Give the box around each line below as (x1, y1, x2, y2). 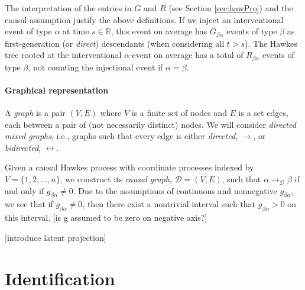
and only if (5, 184, 44, 196)
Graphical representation (5, 83, 109, 96)
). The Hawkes (245, 37, 297, 49)
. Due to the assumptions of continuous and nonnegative (73, 184, 277, 196)
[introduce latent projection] (5, 231, 106, 243)
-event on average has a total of (129, 49, 244, 61)
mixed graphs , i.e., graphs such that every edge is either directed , (5, 130, 238, 142)
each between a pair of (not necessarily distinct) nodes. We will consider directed (5, 118, 296, 130)
